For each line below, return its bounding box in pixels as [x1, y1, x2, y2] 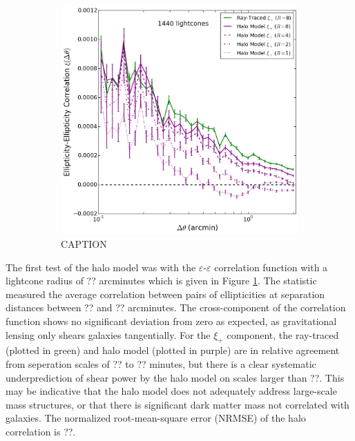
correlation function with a [214, 259, 328, 274]
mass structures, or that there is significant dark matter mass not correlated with [6, 397, 349, 411]
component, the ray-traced [227, 327, 339, 342]
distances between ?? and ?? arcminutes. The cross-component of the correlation [6, 300, 346, 315]
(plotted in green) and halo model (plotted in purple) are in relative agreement [6, 343, 340, 357]
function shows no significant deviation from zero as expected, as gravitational [6, 313, 337, 328]
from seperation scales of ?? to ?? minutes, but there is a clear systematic [6, 356, 316, 371]
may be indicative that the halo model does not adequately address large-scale [6, 384, 337, 398]
